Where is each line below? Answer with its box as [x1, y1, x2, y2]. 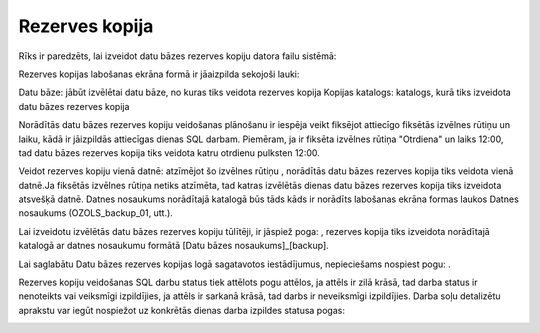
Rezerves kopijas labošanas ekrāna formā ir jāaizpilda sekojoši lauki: [18, 68, 300, 80]
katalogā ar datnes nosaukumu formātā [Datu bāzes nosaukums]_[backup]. [18, 240, 329, 252]
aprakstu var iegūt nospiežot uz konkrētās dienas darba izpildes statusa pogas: [18, 304, 345, 316]
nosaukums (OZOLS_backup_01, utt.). [18, 207, 174, 219]
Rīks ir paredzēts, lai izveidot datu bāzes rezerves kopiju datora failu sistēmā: [18, 50, 337, 62]
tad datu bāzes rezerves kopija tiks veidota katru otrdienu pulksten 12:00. [18, 146, 320, 159]
